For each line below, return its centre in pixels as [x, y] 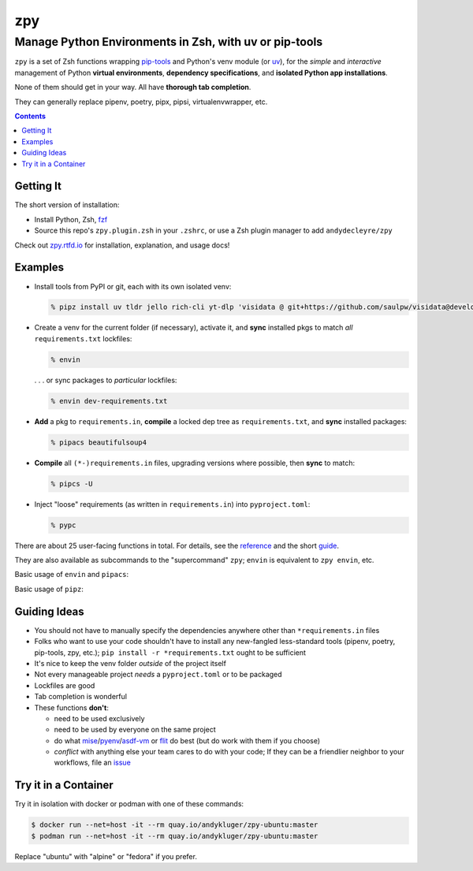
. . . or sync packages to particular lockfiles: [106, 380]
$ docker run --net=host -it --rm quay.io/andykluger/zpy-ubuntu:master [175, 825]
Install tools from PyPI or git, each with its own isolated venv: [133, 286]
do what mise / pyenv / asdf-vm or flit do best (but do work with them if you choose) [187, 740]
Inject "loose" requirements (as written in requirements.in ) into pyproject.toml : [172, 504]
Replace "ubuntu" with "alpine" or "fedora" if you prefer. [106, 856]
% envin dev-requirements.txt [109, 401]
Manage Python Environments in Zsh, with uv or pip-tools [169, 42]
